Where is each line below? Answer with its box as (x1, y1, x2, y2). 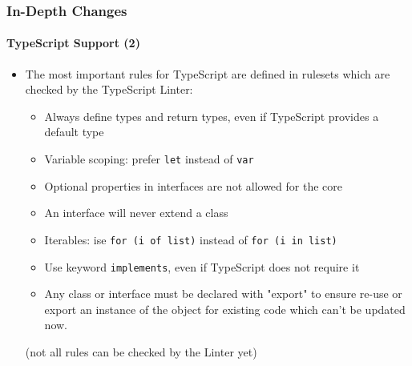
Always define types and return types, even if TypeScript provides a (44, 107, 379, 124)
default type (44, 123, 104, 140)
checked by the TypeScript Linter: (25, 81, 193, 98)
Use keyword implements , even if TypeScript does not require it (44, 258, 360, 275)
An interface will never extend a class (44, 204, 228, 221)
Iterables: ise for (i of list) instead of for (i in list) (44, 231, 337, 247)
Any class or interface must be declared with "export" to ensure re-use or (44, 285, 402, 302)
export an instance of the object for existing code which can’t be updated (44, 300, 406, 317)
